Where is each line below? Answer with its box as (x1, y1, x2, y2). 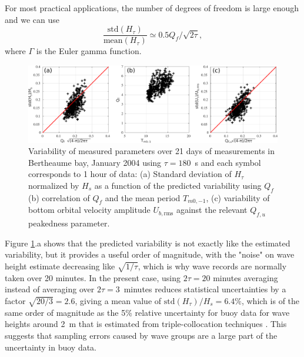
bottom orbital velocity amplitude (28, 203, 151, 216)
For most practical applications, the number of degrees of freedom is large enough (5, 2, 299, 14)
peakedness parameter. (28, 217, 110, 229)
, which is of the (241, 295, 300, 307)
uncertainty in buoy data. (5, 341, 97, 353)
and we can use (5, 13, 60, 25)
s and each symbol (195, 156, 261, 168)
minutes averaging (213, 271, 278, 283)
